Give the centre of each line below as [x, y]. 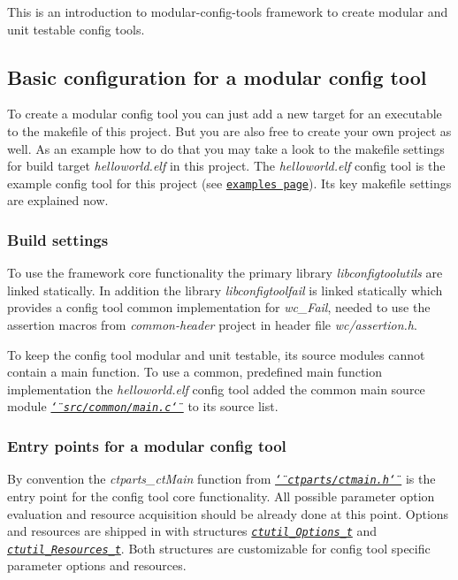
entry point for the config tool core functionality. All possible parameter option [221, 496]
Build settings [58, 239]
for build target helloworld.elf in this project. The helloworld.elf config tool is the [226, 166]
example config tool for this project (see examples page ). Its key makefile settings [229, 183]
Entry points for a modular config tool [147, 445]
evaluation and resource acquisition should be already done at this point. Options [228, 513]
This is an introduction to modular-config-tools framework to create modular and [228, 11]
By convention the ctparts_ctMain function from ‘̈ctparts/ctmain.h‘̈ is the [221, 479]
